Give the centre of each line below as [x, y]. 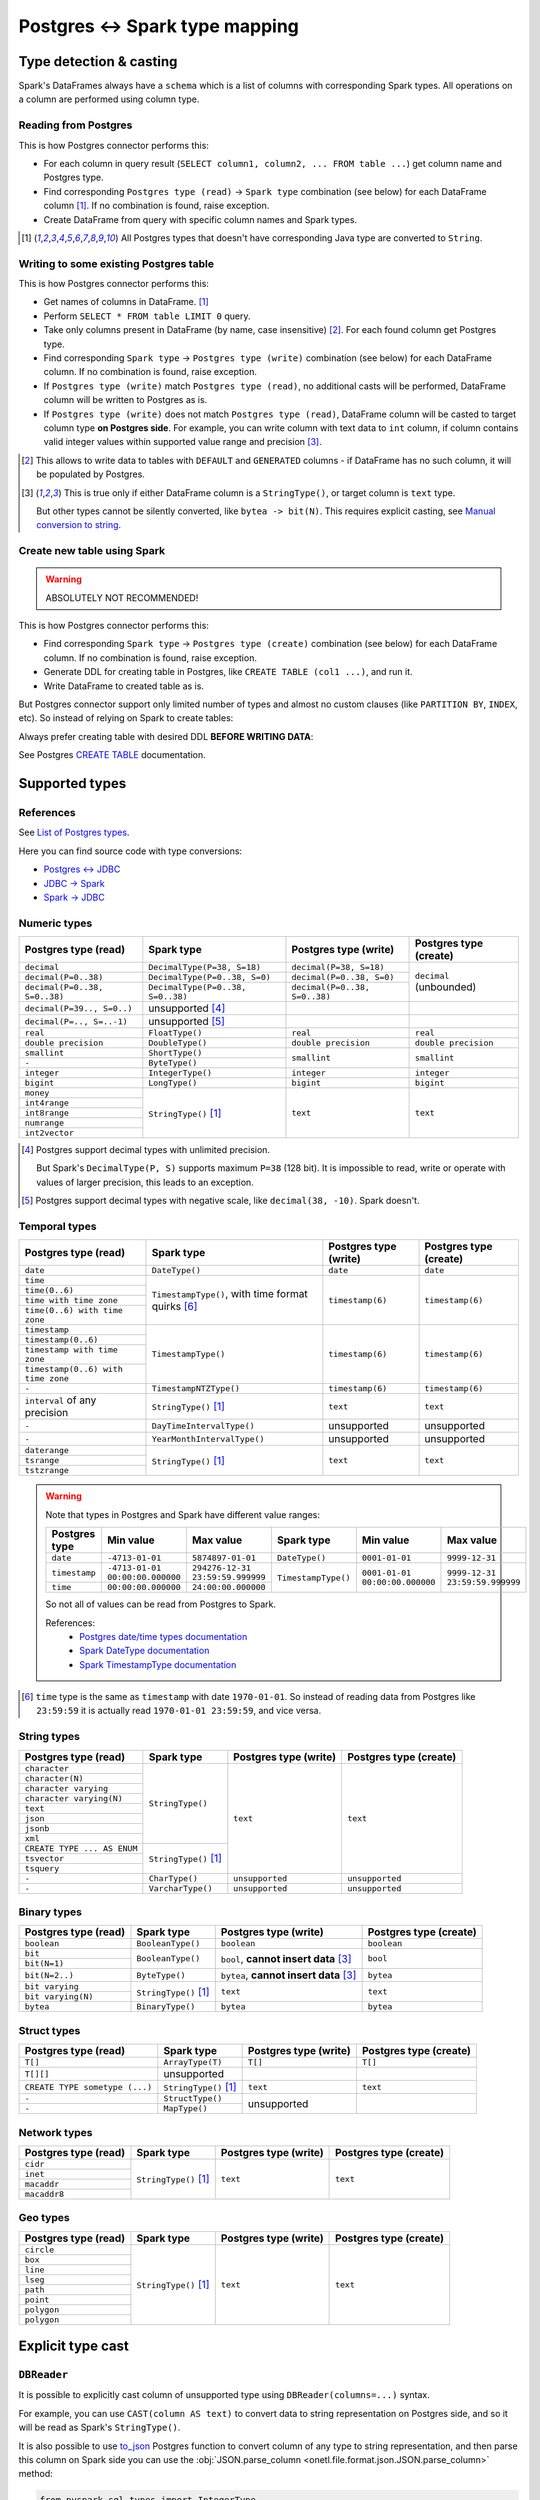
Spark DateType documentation [144, 1651]
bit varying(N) [59, 1996]
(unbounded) [446, 987]
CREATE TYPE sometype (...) [88, 2086]
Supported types [72, 783]
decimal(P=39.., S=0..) [78, 1008]
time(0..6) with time [74, 1310]
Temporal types [57, 1226]
